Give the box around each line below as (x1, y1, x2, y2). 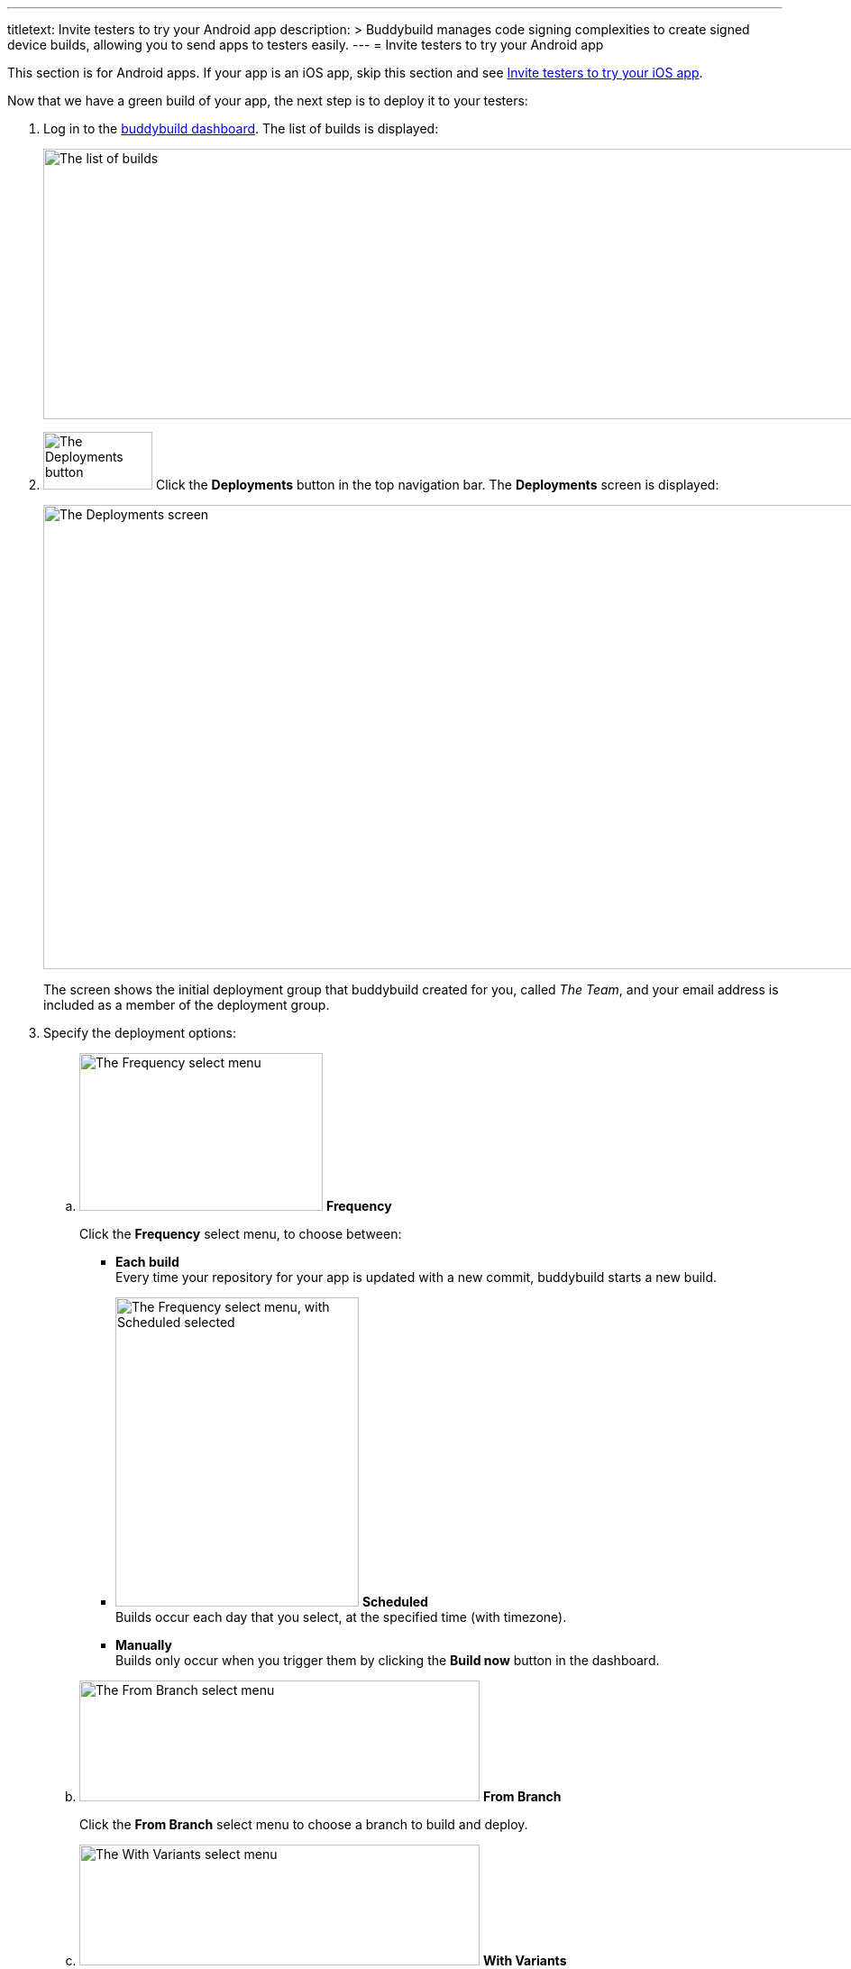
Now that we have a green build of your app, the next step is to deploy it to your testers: (7, 93, 528, 108)
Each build (115, 1254, 179, 1269)
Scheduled (361, 1594, 428, 1609)
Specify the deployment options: (43, 1025, 236, 1040)
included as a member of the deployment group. (43, 997, 330, 1012)
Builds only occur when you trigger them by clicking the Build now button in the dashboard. (115, 1653, 660, 1668)
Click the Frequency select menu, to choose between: (79, 1226, 402, 1241)
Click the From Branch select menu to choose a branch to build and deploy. (79, 1817, 528, 1832)
